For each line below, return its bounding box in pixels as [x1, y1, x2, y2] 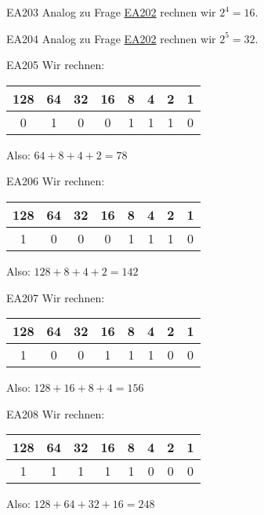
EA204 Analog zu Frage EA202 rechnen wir [6, 30, 216, 46]
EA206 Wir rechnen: [6, 173, 105, 189]
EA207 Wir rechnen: [6, 289, 105, 305]
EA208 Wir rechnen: [6, 405, 105, 422]
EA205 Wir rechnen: [6, 57, 105, 73]
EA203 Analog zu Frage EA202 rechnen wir [6, 4, 216, 20]
